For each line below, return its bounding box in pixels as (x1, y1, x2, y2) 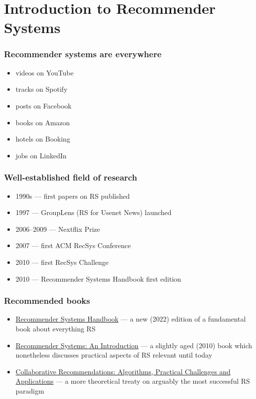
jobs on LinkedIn (15, 150, 67, 160)
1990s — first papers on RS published (15, 190, 130, 201)
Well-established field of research (4, 171, 137, 183)
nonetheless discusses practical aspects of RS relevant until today (15, 350, 213, 360)
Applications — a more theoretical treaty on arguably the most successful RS (15, 376, 250, 386)
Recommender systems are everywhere (4, 48, 162, 60)
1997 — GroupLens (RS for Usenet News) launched (15, 207, 172, 218)
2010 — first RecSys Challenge (15, 256, 109, 267)
